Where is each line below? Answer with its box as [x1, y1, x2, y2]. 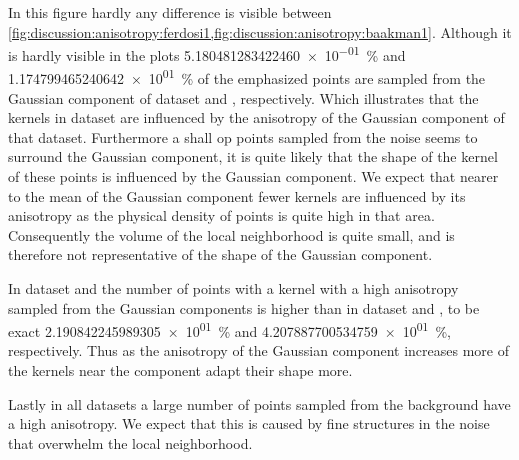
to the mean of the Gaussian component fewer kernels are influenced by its [8, 185, 466, 206]
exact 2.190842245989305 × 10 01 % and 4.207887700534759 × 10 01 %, [8, 318, 451, 341]
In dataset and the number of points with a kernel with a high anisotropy [8, 278, 459, 299]
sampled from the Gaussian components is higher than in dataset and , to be [8, 297, 480, 318]
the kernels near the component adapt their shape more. [8, 360, 353, 381]
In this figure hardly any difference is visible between [8, 2, 332, 22]
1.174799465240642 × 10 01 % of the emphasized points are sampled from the [8, 65, 486, 89]
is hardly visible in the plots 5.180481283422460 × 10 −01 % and [8, 42, 406, 65]
